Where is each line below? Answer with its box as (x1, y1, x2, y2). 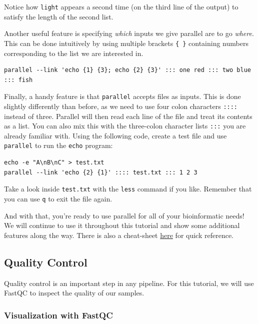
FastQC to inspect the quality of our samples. (4, 287, 144, 298)
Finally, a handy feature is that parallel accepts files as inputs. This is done (4, 91, 241, 101)
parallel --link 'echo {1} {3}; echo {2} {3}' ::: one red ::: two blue (4, 66, 251, 74)
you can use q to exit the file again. (4, 193, 112, 203)
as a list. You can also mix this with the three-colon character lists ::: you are (4, 120, 246, 131)
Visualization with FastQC (4, 308, 113, 321)
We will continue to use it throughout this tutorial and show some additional (4, 220, 240, 230)
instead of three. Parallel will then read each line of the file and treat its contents (4, 110, 252, 121)
